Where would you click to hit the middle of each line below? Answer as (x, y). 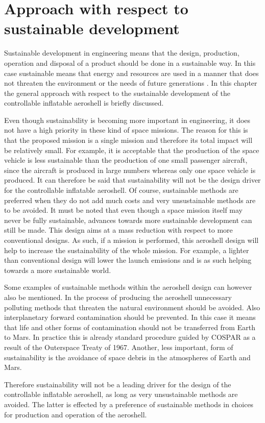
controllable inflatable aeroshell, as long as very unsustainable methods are (121, 394)
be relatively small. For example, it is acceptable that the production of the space (132, 150)
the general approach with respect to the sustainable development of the (117, 93)
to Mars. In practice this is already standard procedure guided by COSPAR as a (130, 337)
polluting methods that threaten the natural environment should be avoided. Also (132, 307)
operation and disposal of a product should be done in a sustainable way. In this (130, 63)
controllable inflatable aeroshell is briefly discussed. (84, 103)
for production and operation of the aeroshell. (76, 414)
